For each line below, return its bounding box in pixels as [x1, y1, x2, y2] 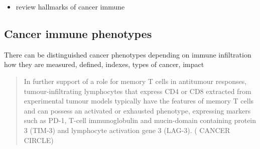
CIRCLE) [24, 134, 54, 145]
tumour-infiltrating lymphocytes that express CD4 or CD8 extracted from [24, 85, 251, 96]
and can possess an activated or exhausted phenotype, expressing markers [24, 105, 251, 115]
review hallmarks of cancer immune [16, 1, 125, 11]
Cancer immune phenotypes [4, 25, 152, 41]
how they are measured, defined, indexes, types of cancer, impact [4, 59, 204, 69]
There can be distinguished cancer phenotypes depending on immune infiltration [4, 49, 251, 59]
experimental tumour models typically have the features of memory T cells [24, 95, 254, 106]
